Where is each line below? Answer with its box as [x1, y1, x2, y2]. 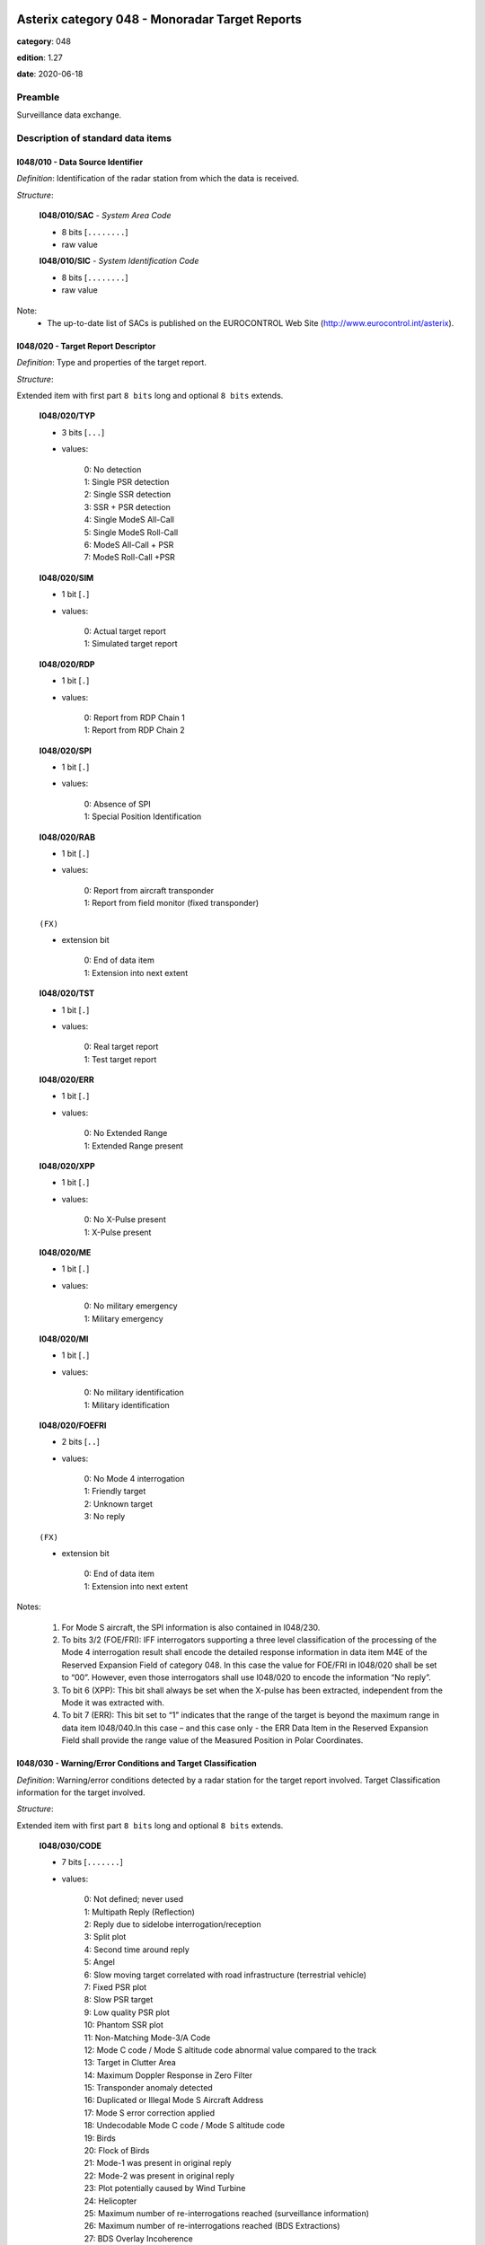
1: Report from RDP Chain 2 [84, 725, 185, 735]
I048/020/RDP [39, 658, 95, 669]
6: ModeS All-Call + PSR [84, 539, 174, 550]
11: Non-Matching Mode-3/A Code [84, 2032, 211, 2043]
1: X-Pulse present [84, 1227, 152, 1237]
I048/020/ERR [39, 1074, 94, 1086]
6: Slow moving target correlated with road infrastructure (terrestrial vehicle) [84, 1969, 367, 1980]
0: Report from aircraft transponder [84, 885, 215, 895]
